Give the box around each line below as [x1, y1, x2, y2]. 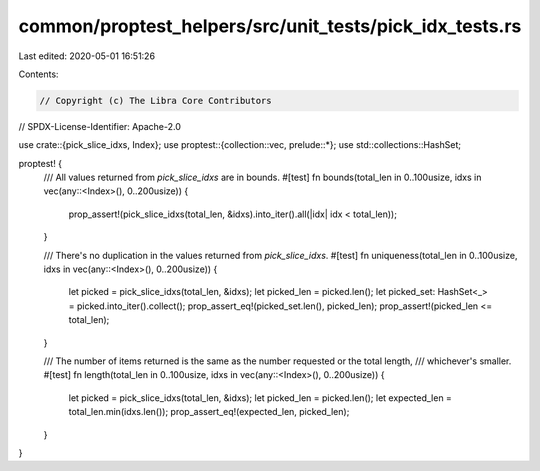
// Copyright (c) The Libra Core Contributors [39, 95, 272, 106]
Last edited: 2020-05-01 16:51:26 [18, 50, 155, 62]
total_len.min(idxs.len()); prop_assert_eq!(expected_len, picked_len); [68, 406, 350, 418]
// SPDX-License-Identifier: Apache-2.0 [18, 120, 182, 132]
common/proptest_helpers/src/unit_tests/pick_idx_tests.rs [18, 15, 522, 37]
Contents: [18, 68, 59, 80]
